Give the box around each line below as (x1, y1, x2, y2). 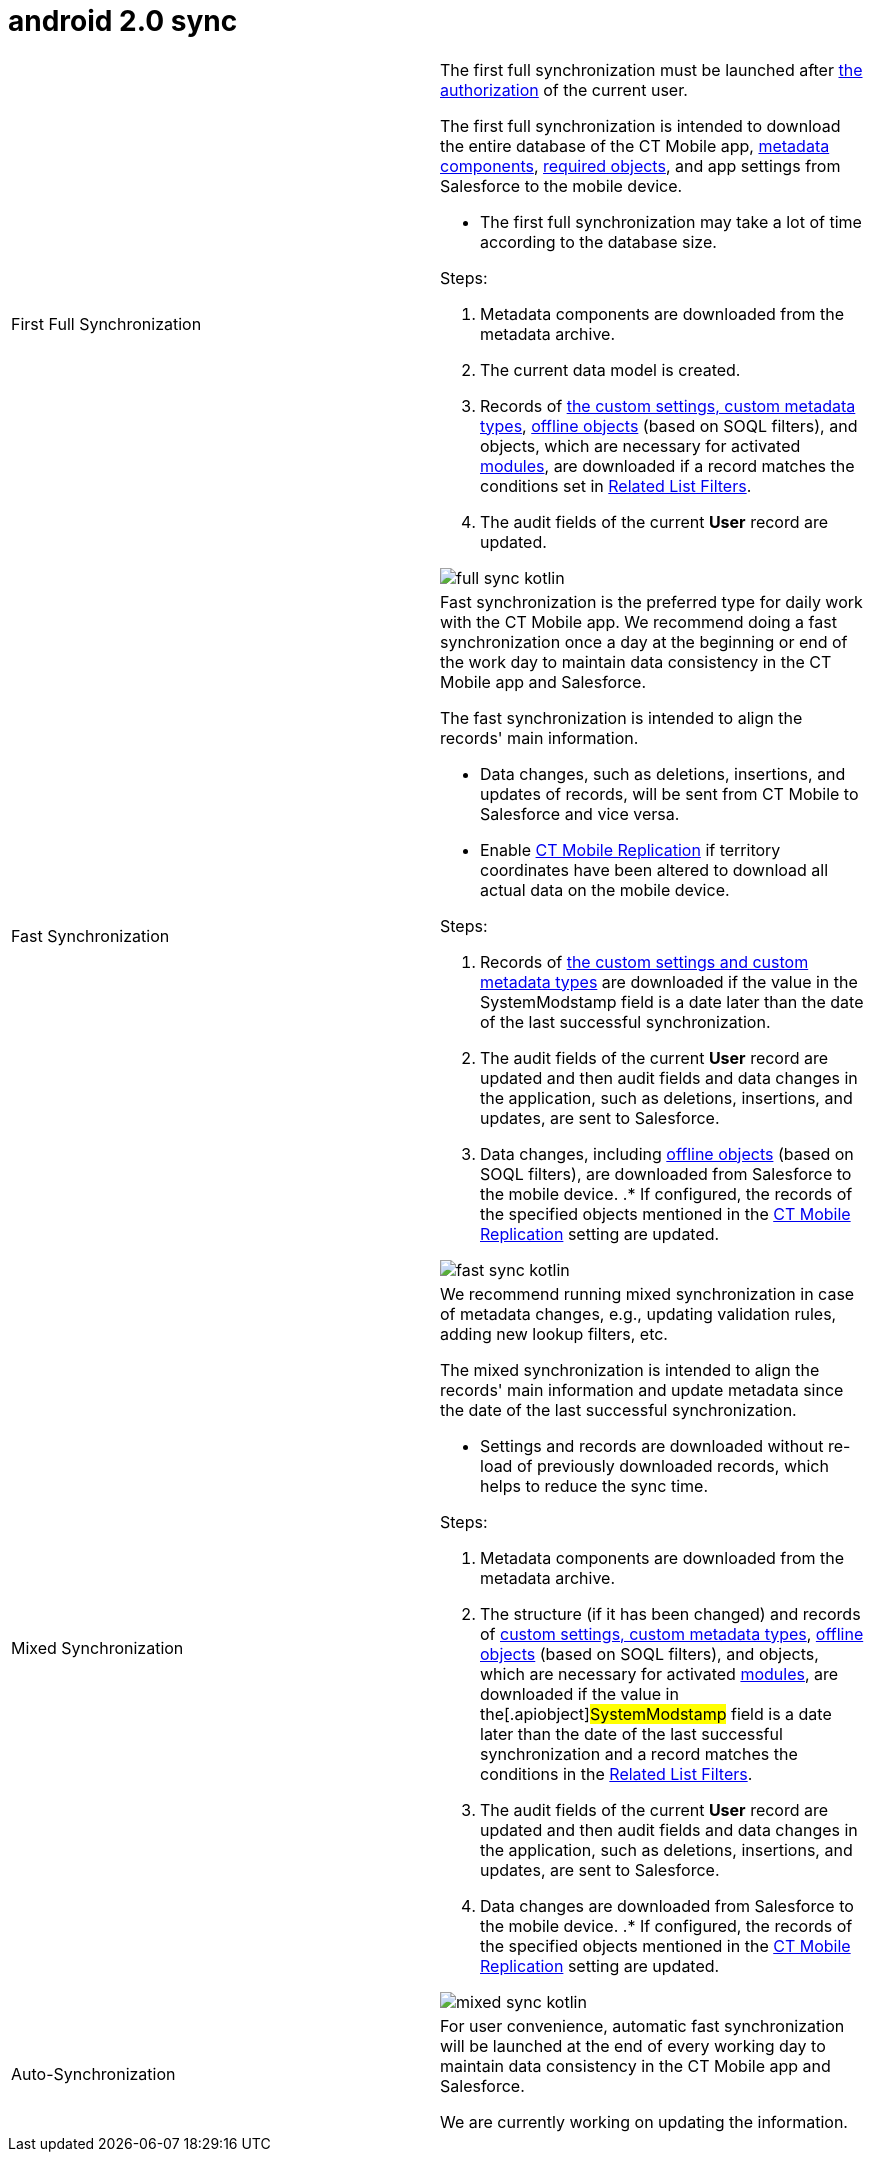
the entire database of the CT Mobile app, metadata (440, 135, 830, 156)
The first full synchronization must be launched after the (440, 59, 863, 80)
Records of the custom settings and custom (480, 951, 809, 972)
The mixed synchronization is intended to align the (440, 1359, 820, 1380)
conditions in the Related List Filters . (480, 1763, 753, 1784)
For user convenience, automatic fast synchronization (440, 2015, 845, 2036)
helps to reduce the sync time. (480, 1475, 709, 1496)
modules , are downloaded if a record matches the (480, 455, 855, 476)
